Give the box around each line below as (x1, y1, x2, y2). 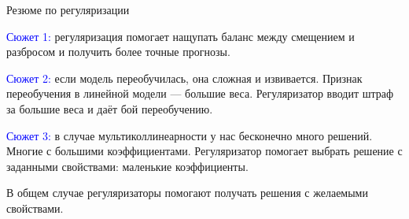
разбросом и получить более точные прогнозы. (6, 43, 230, 60)
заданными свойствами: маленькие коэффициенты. (6, 158, 249, 174)
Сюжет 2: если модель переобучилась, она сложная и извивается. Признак (6, 69, 363, 86)
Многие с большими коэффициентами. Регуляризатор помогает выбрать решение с (6, 143, 403, 159)
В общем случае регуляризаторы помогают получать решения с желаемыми (6, 184, 368, 201)
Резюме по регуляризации (6, 2, 130, 17)
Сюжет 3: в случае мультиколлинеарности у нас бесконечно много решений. (6, 127, 373, 143)
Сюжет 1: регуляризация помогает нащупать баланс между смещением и (6, 28, 355, 44)
